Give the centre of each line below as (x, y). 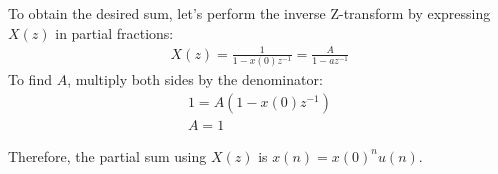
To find (30, 79)
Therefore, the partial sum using (107, 155)
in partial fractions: (114, 32)
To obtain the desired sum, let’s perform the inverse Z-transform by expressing (249, 13)
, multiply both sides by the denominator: (195, 79)
